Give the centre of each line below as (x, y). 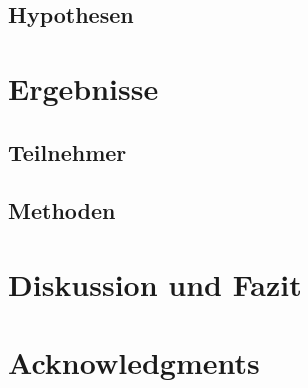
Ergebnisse (83, 87)
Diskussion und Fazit (155, 283)
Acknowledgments (134, 362)
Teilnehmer (67, 151)
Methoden (62, 210)
